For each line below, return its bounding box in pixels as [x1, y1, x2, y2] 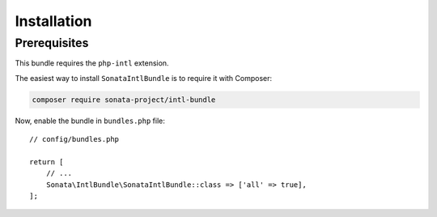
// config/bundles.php [29, 134, 120, 144]
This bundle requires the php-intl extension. [15, 58, 169, 68]
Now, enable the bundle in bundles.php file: [15, 116, 166, 126]
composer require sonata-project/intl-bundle [32, 95, 216, 104]
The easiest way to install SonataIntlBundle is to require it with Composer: [15, 73, 273, 83]
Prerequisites [15, 36, 89, 50]
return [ [29, 157, 64, 166]
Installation [15, 12, 92, 30]
